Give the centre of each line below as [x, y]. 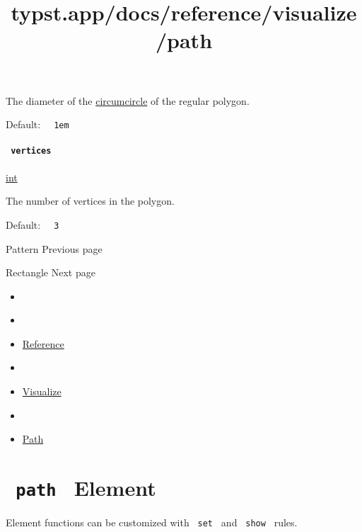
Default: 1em [37, 124]
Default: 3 [33, 224]
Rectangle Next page [51, 272]
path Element [86, 488]
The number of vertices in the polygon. [90, 201]
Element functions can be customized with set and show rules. [152, 522]
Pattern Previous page [54, 248]
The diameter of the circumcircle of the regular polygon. [128, 100]
